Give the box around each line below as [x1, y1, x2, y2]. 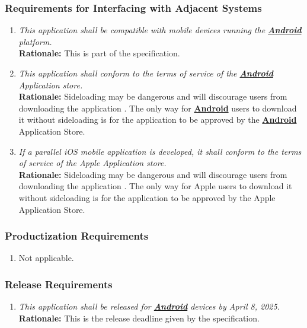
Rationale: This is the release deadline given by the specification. [18, 311, 260, 324]
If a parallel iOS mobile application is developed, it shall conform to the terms [18, 145, 302, 157]
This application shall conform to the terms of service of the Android [18, 67, 273, 79]
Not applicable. [18, 251, 74, 264]
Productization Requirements [5, 228, 149, 243]
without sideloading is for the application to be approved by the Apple [18, 191, 276, 203]
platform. [18, 35, 52, 47]
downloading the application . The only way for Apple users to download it [18, 180, 292, 192]
